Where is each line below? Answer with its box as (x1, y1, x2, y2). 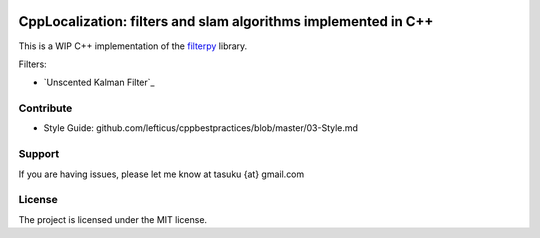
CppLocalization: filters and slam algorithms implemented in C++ (18, 13, 434, 30)
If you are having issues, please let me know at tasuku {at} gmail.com (18, 168, 305, 180)
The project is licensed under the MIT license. (18, 213, 208, 225)
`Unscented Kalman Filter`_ (43, 76, 155, 89)
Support (18, 147, 60, 161)
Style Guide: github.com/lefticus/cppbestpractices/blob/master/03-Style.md (43, 122, 359, 134)
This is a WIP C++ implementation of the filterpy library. (18, 40, 248, 52)
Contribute (18, 101, 73, 115)
